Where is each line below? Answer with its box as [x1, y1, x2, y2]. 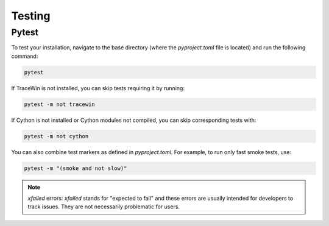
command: [11, 52, 38, 60]
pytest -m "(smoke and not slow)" [24, 164, 127, 172]
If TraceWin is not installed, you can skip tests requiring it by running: [11, 84, 185, 91]
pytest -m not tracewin [24, 101, 96, 108]
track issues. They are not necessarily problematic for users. [27, 203, 180, 210]
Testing [11, 9, 51, 23]
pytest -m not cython [24, 133, 89, 139]
